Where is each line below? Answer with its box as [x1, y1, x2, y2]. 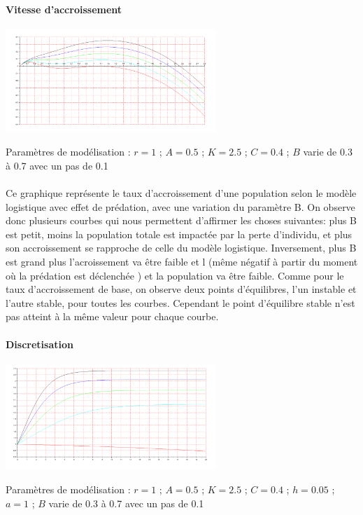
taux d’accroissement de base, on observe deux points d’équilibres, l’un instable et [6, 282, 357, 296]
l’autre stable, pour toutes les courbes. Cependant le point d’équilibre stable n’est [6, 295, 355, 310]
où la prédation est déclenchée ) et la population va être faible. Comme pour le [6, 268, 344, 282]
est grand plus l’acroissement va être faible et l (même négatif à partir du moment [6, 254, 358, 269]
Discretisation [6, 336, 73, 351]
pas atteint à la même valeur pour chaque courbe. [6, 309, 219, 324]
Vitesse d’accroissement [6, 1, 122, 16]
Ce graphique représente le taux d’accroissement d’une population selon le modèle [6, 186, 357, 200]
